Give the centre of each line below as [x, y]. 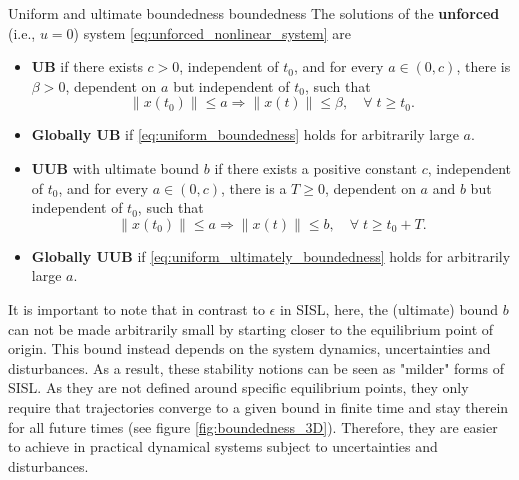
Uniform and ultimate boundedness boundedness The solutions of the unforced [254, 13]
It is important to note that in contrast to [136, 308]
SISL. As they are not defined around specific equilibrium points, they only [238, 387]
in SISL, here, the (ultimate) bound [388, 308]
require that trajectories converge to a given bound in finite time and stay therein [258, 406]
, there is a [253, 187]
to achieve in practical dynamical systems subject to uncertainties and [223, 446]
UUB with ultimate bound [115, 167]
